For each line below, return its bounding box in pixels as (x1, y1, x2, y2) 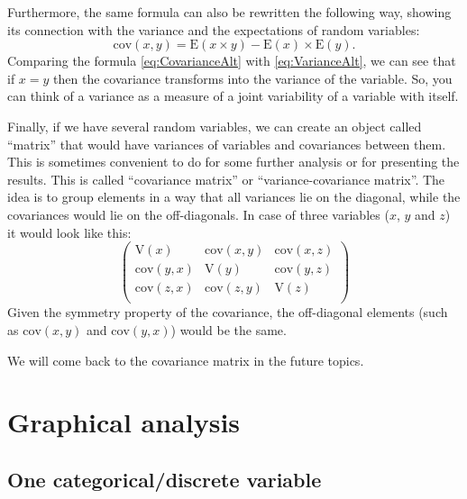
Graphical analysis (7, 404, 241, 440)
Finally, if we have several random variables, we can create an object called (7, 116, 422, 135)
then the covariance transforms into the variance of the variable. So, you (53, 68, 453, 87)
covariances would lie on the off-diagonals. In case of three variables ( (7, 204, 389, 223)
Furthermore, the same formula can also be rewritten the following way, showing (7, 3, 452, 21)
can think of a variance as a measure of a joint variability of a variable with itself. (7, 86, 459, 105)
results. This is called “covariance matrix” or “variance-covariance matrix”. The (7, 169, 445, 188)
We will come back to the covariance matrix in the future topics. (7, 350, 364, 369)
